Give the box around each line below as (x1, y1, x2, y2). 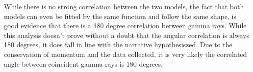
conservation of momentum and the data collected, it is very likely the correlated (4, 49, 247, 59)
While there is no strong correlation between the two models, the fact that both (4, 1, 244, 11)
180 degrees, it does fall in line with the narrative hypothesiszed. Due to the (4, 39, 232, 50)
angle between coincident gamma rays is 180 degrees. (4, 58, 163, 69)
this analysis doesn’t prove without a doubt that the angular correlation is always (4, 30, 249, 40)
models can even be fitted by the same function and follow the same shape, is (4, 11, 237, 21)
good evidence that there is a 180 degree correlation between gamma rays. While (4, 20, 247, 31)
